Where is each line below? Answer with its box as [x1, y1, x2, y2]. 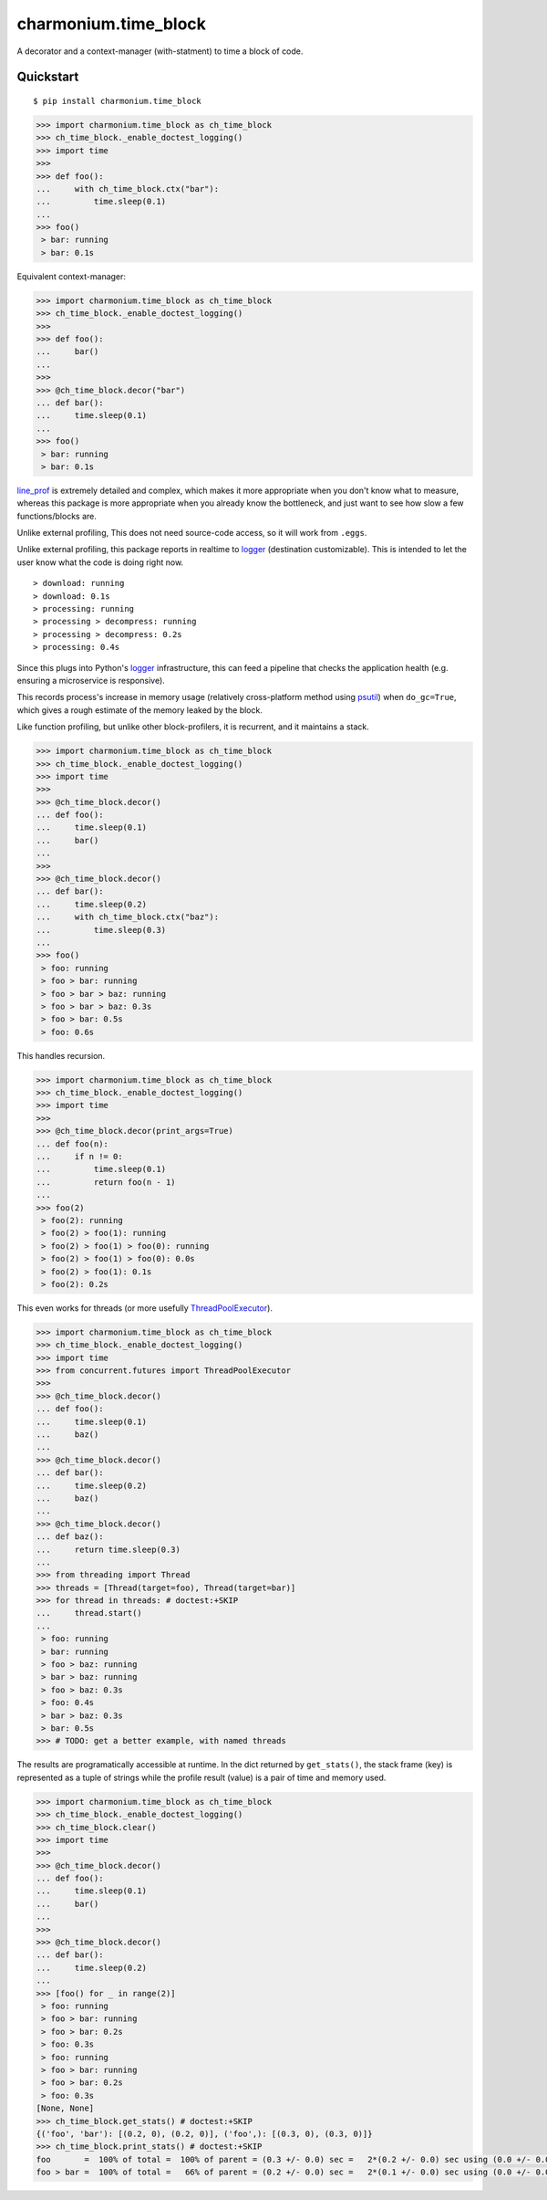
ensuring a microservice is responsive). [16, 675, 166, 686]
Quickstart [16, 69, 79, 85]
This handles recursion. [16, 1050, 106, 1061]
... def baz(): [36, 1532, 104, 1542]
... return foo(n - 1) [36, 1177, 177, 1187]
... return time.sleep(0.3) [36, 1544, 181, 1555]
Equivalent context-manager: [16, 270, 127, 282]
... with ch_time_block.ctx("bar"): [36, 183, 219, 194]
